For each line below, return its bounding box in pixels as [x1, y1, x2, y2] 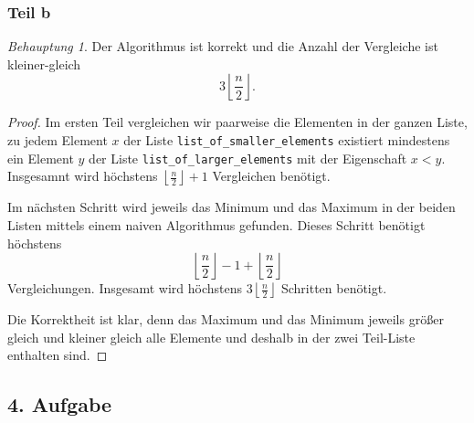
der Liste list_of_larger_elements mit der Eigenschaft [89, 148, 407, 167]
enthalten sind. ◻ [7, 345, 108, 365]
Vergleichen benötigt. [212, 166, 331, 185]
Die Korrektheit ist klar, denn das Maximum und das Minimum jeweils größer [7, 310, 444, 329]
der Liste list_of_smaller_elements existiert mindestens [123, 131, 450, 149]
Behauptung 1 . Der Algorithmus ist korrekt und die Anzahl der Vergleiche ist [7, 37, 438, 56]
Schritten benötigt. [280, 279, 387, 298]
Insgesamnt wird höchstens [7, 166, 158, 185]
